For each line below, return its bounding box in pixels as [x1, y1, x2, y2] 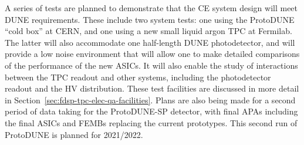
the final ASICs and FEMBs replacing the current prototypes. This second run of [5, 116, 298, 129]
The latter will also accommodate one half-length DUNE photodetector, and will [5, 36, 295, 48]
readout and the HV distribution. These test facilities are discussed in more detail [5, 82, 299, 95]
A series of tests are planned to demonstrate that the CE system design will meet [5, 2, 298, 14]
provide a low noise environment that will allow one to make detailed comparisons [5, 48, 300, 60]
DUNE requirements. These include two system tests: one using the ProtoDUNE [5, 13, 295, 25]
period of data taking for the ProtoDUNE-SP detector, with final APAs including [5, 105, 298, 117]
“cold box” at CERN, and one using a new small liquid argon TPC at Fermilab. [5, 25, 292, 37]
